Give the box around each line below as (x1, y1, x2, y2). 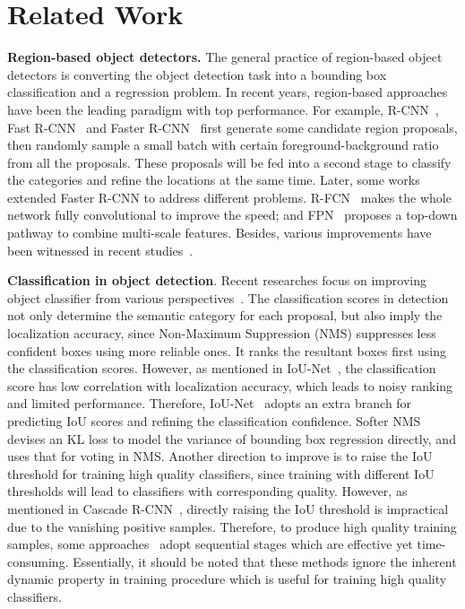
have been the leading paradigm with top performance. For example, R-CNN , (7, 100, 439, 118)
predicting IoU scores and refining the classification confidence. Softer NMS (7, 412, 421, 430)
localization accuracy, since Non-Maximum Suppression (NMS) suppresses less (7, 324, 436, 343)
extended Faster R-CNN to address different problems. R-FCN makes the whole (7, 187, 452, 206)
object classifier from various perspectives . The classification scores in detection (7, 288, 449, 307)
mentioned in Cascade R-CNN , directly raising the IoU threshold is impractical (7, 499, 449, 518)
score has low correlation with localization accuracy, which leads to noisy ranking (7, 376, 453, 395)
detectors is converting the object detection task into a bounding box (7, 65, 387, 83)
